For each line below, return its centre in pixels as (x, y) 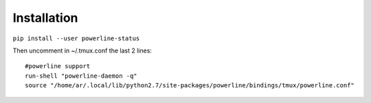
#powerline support (58, 66)
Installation (45, 18)
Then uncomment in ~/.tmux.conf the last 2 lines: (82, 50)
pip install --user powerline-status (76, 38)
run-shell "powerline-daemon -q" (81, 76)
